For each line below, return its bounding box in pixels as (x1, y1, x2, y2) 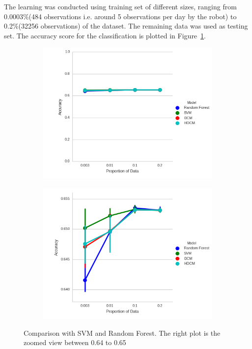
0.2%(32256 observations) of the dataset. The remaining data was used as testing (4, 21, 248, 31)
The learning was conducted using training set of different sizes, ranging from (4, 1, 237, 11)
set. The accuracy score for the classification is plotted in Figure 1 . (4, 30, 206, 40)
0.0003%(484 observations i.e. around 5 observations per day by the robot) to (4, 11, 237, 21)
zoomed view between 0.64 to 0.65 (24, 337, 126, 348)
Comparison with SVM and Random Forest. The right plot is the (24, 327, 221, 338)
